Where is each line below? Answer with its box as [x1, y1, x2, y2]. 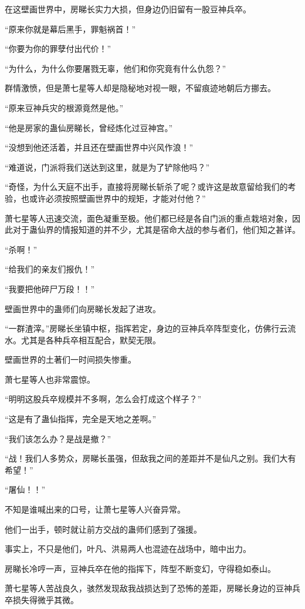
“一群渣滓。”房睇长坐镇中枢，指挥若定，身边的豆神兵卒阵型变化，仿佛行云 [5, 322, 288, 334]
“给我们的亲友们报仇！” [5, 263, 95, 275]
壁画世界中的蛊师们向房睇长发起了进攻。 [5, 302, 161, 314]
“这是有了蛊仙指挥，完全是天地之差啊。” [5, 413, 157, 425]
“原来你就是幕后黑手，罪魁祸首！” [5, 22, 136, 35]
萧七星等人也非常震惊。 [5, 373, 95, 385]
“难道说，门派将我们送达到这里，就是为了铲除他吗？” [5, 160, 210, 173]
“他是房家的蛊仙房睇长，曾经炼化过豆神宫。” [5, 121, 173, 133]
